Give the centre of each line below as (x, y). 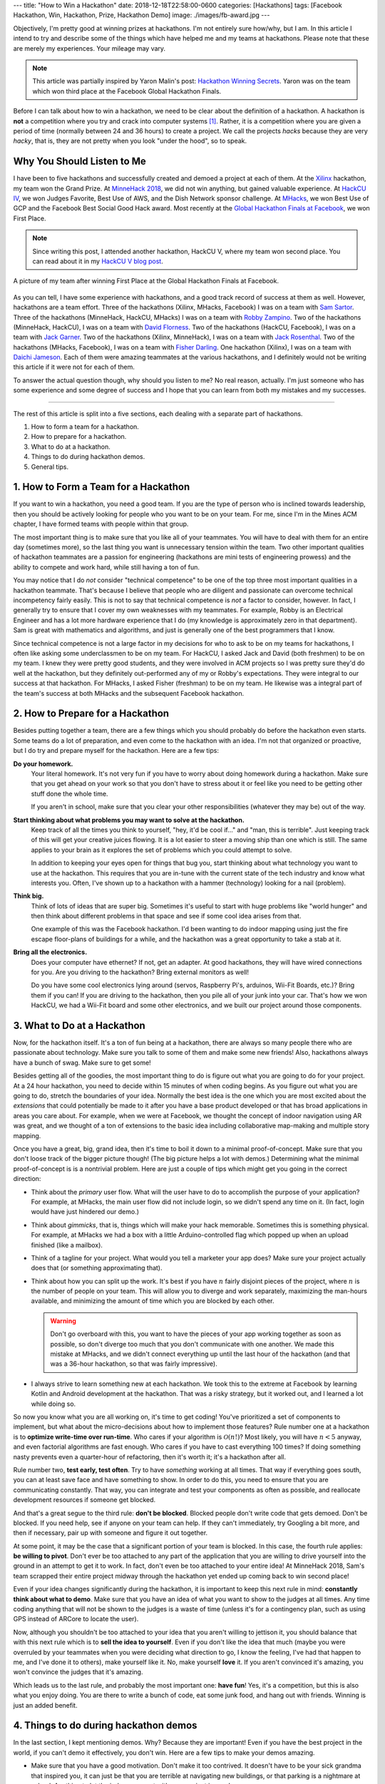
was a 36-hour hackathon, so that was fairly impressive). (134, 1364)
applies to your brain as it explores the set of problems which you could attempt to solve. (161, 850)
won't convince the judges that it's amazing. (78, 1672)
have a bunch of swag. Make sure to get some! (82, 1063)
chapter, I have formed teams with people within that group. (101, 524)
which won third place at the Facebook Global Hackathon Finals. (127, 91)
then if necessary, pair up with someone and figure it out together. (111, 1533)
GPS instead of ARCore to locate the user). (76, 1619)
